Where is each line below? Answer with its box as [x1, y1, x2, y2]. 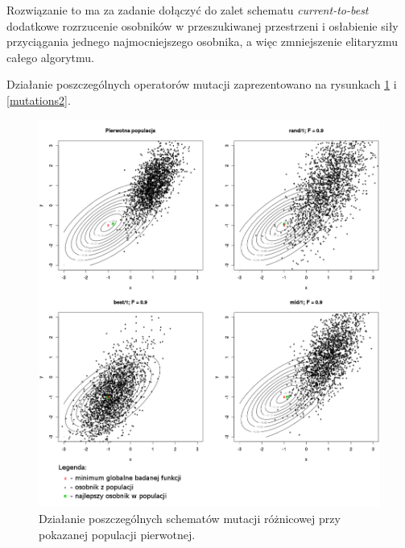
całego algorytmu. [6, 48, 94, 65]
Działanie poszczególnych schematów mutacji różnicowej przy [39, 509, 341, 526]
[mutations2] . [6, 91, 71, 108]
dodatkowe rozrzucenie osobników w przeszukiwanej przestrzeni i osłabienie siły [6, 17, 399, 34]
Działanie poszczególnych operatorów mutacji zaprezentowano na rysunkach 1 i [6, 76, 397, 93]
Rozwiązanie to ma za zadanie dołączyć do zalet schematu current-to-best [6, 2, 369, 18]
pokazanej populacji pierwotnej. [39, 525, 196, 542]
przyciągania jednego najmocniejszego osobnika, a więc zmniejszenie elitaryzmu [6, 33, 399, 50]
